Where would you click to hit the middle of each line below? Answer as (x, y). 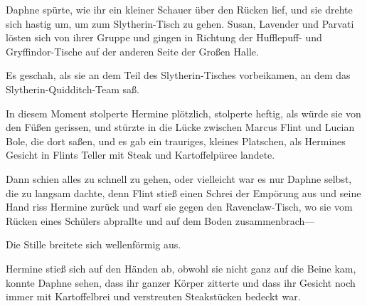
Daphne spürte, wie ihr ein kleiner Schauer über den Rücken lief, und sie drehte (179, 9)
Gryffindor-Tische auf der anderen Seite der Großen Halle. (132, 51)
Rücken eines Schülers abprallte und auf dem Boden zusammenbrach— (160, 220)
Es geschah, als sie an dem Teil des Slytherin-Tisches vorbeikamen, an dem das (178, 75)
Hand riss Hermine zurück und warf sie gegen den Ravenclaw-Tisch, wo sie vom (179, 207)
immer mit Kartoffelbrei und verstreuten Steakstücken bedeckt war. (153, 296)
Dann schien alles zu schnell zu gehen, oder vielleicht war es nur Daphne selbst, (179, 178)
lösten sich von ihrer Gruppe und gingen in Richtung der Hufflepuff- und (164, 37)
